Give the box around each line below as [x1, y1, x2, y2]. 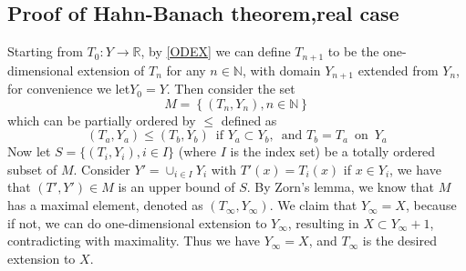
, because [405, 196, 457, 215]
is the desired [362, 231, 437, 250]
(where [178, 142, 216, 161]
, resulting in [287, 213, 359, 232]
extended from [357, 60, 439, 79]
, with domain [242, 60, 321, 79]
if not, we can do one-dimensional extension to [7, 213, 267, 232]
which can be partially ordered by [7, 110, 196, 129]
